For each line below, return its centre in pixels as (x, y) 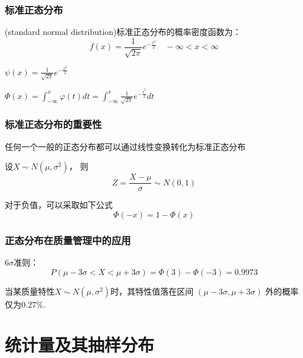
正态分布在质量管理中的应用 (68, 240)
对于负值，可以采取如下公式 (59, 205)
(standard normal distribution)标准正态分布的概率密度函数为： (123, 32)
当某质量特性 (30, 291)
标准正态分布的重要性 (53, 124)
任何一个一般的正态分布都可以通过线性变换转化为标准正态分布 (125, 146)
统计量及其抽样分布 (80, 345)
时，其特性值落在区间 (152, 291)
